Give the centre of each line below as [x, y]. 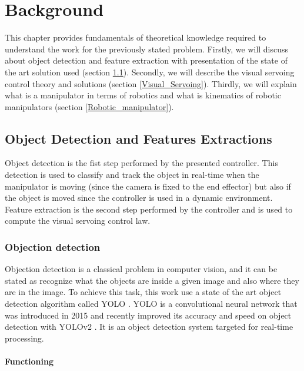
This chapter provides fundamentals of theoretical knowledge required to [136, 37]
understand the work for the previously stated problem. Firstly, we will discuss [147, 49]
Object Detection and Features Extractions [138, 138]
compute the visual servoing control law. [78, 221]
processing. [24, 338]
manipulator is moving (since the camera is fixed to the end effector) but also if [148, 186]
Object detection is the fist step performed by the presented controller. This [141, 163]
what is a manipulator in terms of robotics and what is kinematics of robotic [143, 95]
